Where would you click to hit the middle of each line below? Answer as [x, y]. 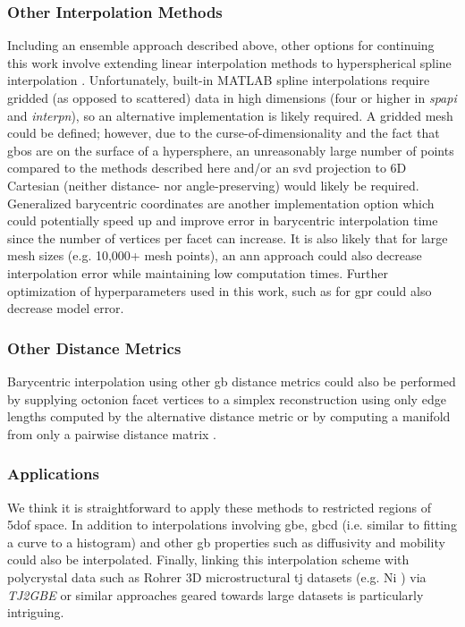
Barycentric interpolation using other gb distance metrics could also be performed [232, 381]
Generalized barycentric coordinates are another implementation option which [221, 203]
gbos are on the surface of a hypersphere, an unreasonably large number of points [231, 150]
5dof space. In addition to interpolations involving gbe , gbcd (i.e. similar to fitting [232, 525]
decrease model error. [66, 308]
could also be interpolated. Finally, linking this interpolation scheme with [208, 559]
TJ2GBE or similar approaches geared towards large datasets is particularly [216, 594]
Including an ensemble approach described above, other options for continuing [221, 45]
